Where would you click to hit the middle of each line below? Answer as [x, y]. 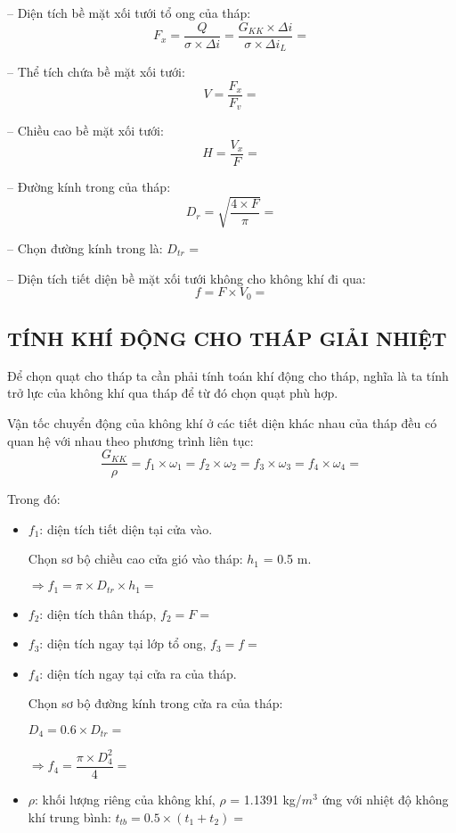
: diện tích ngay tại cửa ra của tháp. [138, 673]
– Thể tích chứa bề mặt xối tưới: [96, 72]
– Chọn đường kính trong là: [85, 248]
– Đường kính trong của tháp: [89, 186]
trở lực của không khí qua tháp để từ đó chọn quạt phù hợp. [173, 393]
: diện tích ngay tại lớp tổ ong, [123, 643]
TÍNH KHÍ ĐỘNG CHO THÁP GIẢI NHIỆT [227, 338]
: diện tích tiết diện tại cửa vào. [126, 528]
